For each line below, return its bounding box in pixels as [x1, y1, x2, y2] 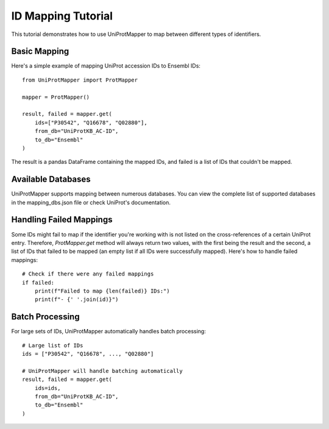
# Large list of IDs [22, 342, 83, 349]
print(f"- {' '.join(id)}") [34, 296, 119, 303]
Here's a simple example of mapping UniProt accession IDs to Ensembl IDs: [11, 62, 201, 69]
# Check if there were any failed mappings [22, 271, 154, 277]
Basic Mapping [11, 46, 69, 57]
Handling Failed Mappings [11, 214, 113, 225]
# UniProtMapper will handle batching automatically [22, 367, 183, 374]
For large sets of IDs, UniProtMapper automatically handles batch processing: [11, 328, 207, 335]
